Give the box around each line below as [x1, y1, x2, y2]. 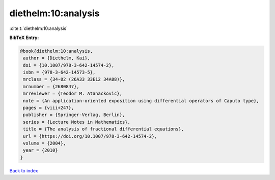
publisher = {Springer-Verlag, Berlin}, [23, 112, 125, 118]
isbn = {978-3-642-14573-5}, [23, 69, 96, 76]
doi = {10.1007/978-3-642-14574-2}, [23, 62, 115, 68]
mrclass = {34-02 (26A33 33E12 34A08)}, [23, 77, 125, 82]
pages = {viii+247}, [23, 105, 74, 111]
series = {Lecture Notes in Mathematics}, [23, 119, 131, 125]
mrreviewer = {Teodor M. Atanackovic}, [23, 91, 122, 96]
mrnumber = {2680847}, [23, 84, 80, 89]
